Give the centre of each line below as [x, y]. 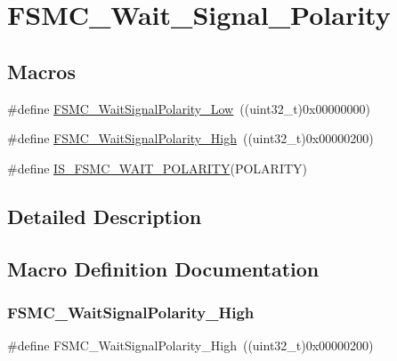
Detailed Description [105, 216]
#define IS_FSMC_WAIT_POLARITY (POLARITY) [158, 168]
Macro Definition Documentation [163, 268]
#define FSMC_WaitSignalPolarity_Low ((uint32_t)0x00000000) [189, 108]
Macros [41, 71]
